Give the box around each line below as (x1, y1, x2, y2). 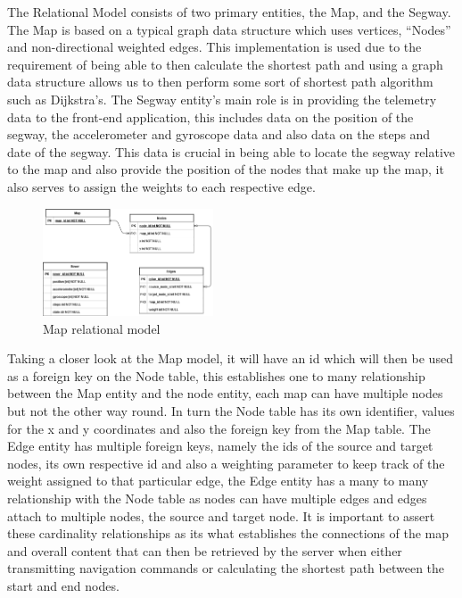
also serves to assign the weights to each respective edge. (7, 177, 316, 195)
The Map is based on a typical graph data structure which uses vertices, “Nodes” (7, 20, 451, 38)
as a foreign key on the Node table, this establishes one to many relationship (7, 366, 425, 385)
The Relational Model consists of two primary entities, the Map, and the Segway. (7, 3, 451, 21)
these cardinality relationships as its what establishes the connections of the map (7, 524, 450, 543)
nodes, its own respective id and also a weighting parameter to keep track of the (7, 453, 445, 472)
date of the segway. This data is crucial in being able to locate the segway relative (7, 142, 455, 161)
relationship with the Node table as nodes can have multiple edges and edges (7, 488, 427, 507)
